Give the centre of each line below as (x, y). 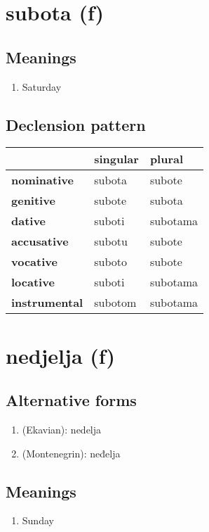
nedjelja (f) (61, 355)
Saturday (42, 86)
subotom (115, 303)
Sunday (38, 520)
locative (33, 282)
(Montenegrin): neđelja (71, 453)
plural (167, 159)
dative (29, 221)
